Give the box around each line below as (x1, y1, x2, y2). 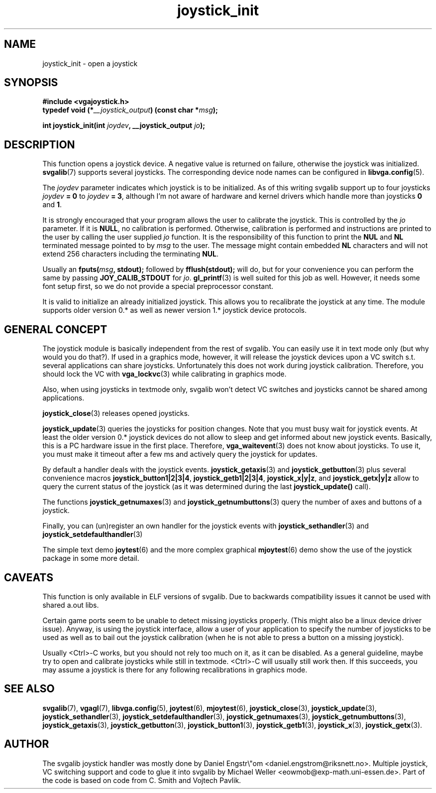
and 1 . (42, 200, 62, 209)
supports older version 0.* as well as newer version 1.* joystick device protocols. (42, 306, 307, 315)
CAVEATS (4, 571, 53, 584)
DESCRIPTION (4, 138, 75, 151)
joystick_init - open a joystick (42, 59, 138, 68)
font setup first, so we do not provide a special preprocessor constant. (42, 282, 274, 291)
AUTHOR (4, 738, 49, 751)
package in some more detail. (42, 554, 139, 563)
